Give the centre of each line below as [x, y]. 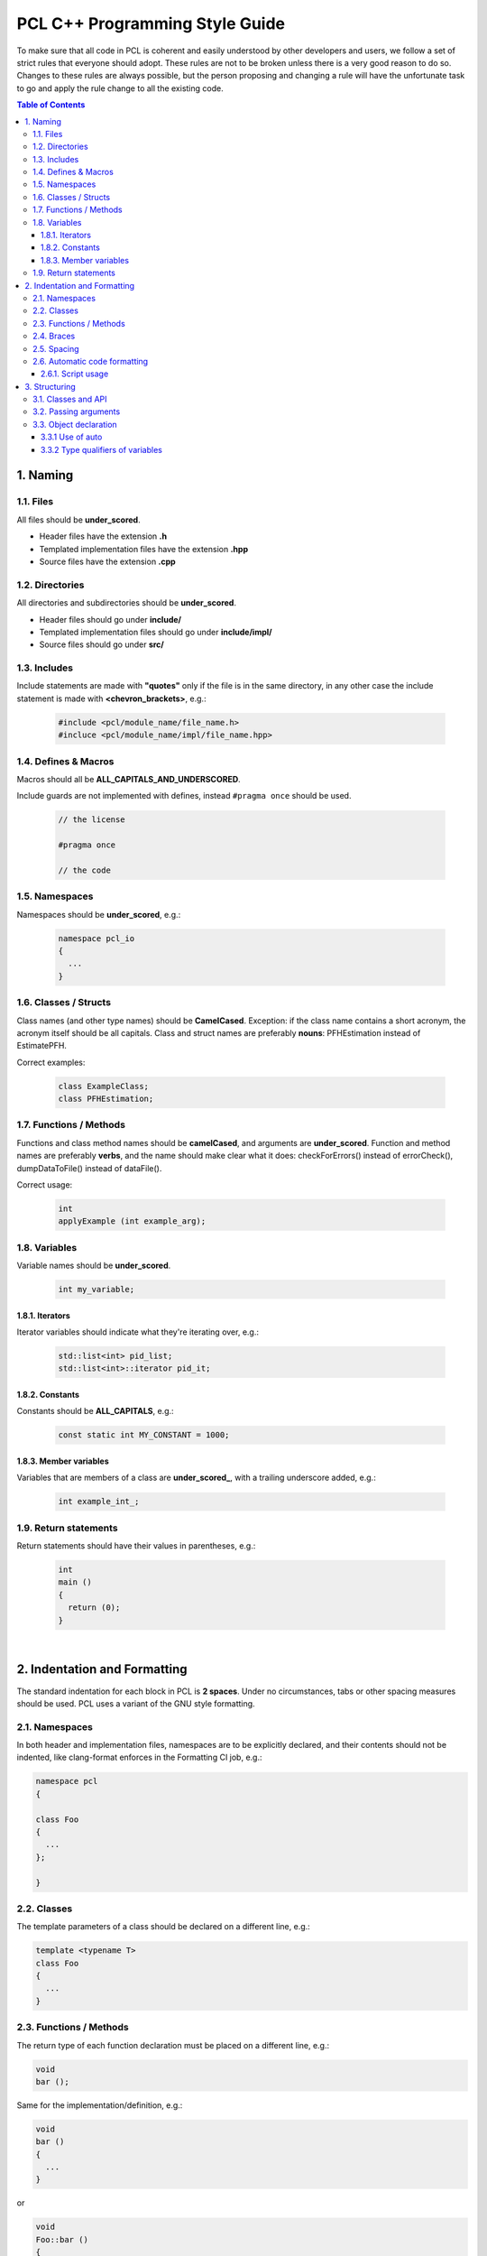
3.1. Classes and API [70, 399]
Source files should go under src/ [101, 644]
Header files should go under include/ [110, 619]
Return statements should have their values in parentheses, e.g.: [136, 1546]
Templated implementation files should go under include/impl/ [156, 632]
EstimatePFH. [42, 1046]
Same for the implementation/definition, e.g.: [100, 2105]
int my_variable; [96, 1290]
